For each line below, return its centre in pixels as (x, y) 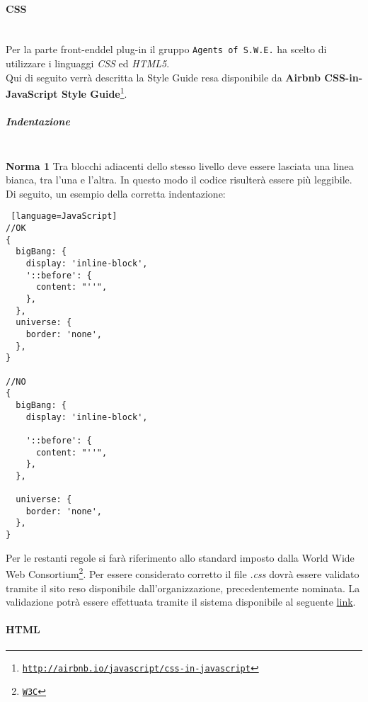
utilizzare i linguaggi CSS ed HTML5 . (88, 63)
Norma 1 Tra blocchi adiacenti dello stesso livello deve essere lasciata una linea (180, 165)
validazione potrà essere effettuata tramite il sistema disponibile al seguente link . (181, 602)
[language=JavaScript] (64, 216)
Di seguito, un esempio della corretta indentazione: (116, 193)
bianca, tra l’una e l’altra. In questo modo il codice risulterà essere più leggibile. (179, 180)
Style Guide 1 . (94, 92)
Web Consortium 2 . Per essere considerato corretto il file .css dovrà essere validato (183, 573)
